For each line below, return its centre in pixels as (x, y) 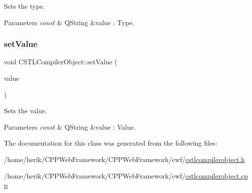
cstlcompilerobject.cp (217, 175)
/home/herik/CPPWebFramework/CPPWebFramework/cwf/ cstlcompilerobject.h (124, 159)
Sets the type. (24, 6)
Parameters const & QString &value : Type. (69, 22)
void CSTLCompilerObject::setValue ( (61, 62)
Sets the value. (26, 111)
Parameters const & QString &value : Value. (70, 126)
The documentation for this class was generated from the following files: (111, 143)
